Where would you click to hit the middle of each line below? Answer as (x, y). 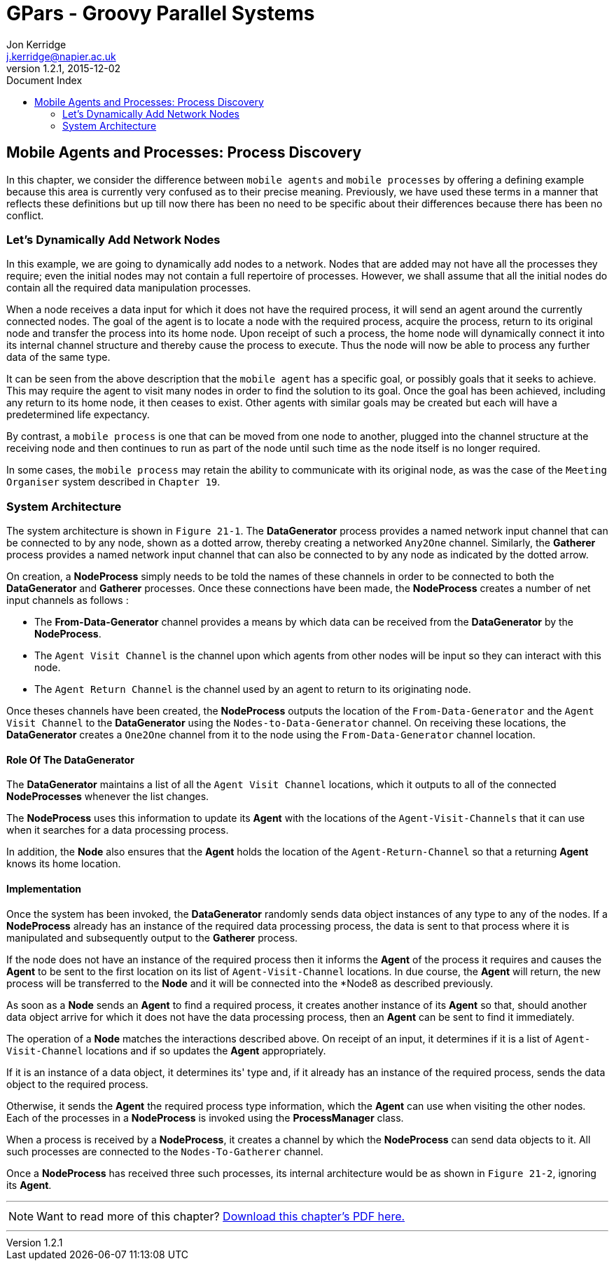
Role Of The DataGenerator (70, 759)
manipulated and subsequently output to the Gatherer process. (152, 937)
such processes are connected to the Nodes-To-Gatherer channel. (165, 1151)
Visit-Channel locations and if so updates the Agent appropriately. (166, 1050)
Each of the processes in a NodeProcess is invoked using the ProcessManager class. (205, 1117)
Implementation (44, 888)
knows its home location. (64, 864)
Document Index (44, 80)
